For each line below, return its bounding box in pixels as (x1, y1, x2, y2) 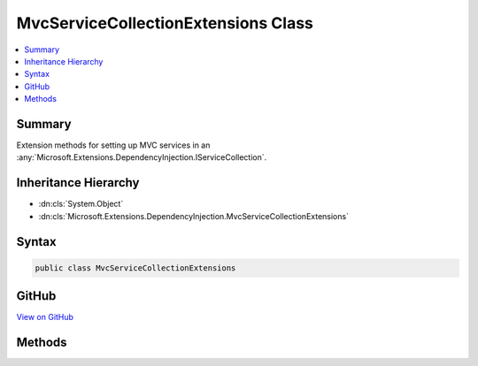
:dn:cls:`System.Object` (38, 199, 124, 210)
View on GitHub (16, 312, 74, 323)
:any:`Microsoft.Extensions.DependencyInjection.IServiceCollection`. (16, 152, 267, 163)
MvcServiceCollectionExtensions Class (16, 13, 314, 33)
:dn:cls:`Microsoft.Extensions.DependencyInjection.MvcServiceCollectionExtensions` (38, 210, 350, 221)
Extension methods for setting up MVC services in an (16, 140, 211, 150)
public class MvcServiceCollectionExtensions (35, 263, 236, 273)
